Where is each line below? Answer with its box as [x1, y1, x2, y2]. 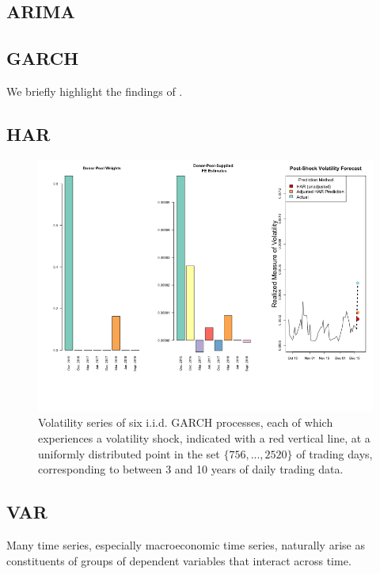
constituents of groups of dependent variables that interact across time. [6, 552, 351, 568]
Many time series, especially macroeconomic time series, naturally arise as [6, 536, 365, 553]
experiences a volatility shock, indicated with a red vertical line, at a [38, 429, 370, 446]
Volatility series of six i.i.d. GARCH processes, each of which [38, 414, 333, 431]
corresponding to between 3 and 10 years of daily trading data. [38, 461, 344, 477]
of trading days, [296, 445, 373, 462]
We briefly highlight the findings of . [6, 82, 183, 99]
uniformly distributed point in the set [38, 445, 220, 462]
